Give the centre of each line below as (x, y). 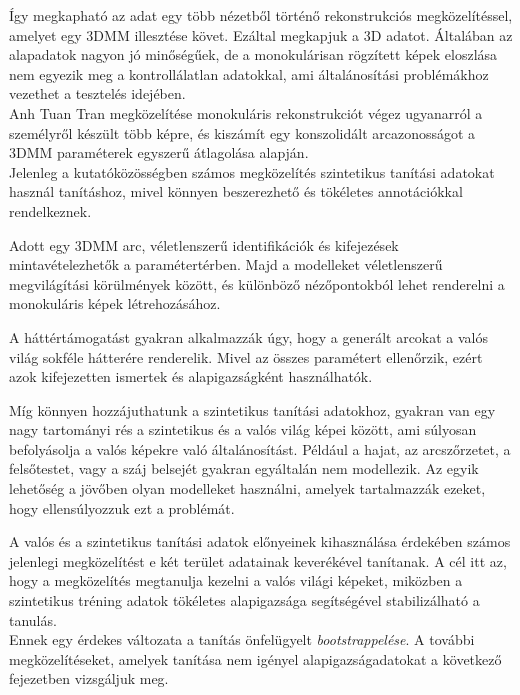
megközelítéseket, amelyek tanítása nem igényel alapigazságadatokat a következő (255, 658)
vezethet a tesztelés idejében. (97, 93)
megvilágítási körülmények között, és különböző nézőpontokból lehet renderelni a (257, 283)
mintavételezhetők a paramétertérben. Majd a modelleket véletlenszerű (226, 264)
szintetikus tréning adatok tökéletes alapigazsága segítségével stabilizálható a (244, 600)
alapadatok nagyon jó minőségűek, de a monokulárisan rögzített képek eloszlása (253, 54)
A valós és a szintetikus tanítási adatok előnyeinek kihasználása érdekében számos (260, 541)
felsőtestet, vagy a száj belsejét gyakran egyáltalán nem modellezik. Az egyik (244, 468)
